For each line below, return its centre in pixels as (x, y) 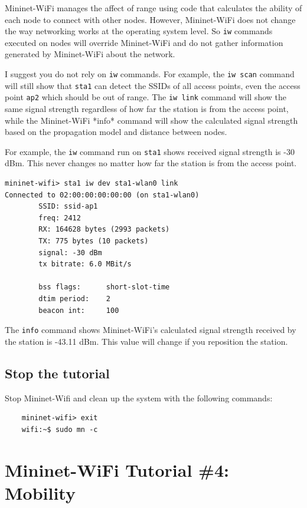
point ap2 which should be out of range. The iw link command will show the (146, 97)
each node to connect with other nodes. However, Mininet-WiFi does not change (150, 19)
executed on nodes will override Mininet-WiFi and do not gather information (144, 42)
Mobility (40, 492)
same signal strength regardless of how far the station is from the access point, (147, 108)
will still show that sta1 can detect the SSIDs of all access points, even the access (153, 85)
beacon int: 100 (79, 310)
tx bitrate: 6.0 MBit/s (85, 264)
